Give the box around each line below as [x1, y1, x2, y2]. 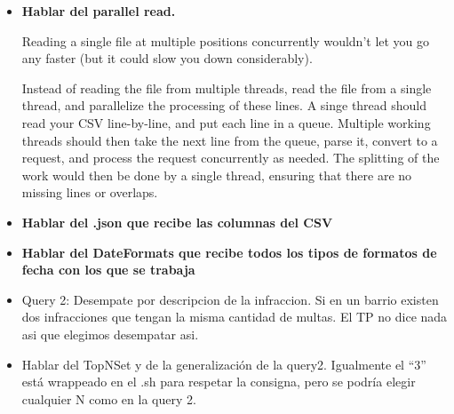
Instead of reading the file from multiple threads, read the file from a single [21, 78, 432, 97]
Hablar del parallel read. [21, 2, 176, 20]
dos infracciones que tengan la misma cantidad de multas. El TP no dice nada [21, 307, 448, 326]
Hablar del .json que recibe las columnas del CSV [21, 212, 333, 231]
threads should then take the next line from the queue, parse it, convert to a [21, 131, 438, 149]
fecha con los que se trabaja [21, 260, 195, 279]
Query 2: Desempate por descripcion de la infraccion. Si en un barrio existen [21, 290, 439, 308]
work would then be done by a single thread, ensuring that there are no [21, 165, 412, 184]
